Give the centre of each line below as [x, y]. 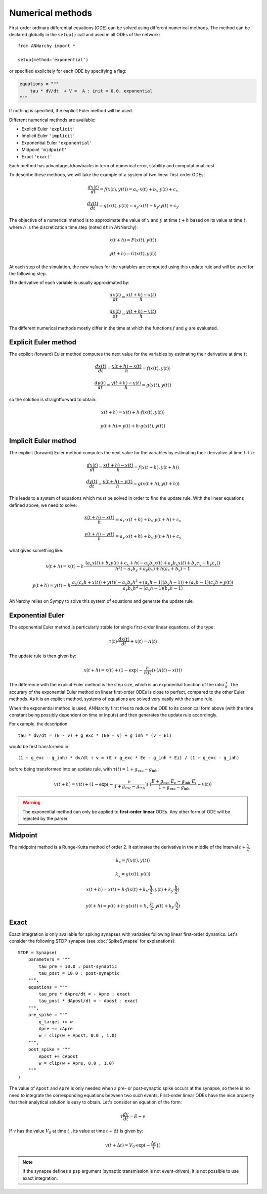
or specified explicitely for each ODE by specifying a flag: [68, 71]
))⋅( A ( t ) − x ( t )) [167, 670]
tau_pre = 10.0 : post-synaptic [78, 966]
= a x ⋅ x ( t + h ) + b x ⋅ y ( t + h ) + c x [148, 520]
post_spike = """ [49, 1050]
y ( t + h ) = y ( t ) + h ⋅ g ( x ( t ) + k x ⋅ [118, 907]
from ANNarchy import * [47, 46]
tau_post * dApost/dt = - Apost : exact [88, 1001]
